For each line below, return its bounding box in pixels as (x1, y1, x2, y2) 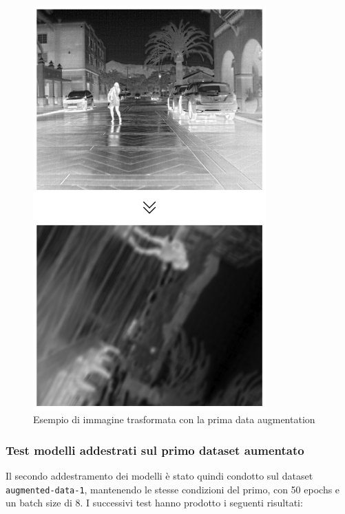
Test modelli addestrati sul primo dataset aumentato (6, 441, 304, 458)
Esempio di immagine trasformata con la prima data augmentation (33, 412, 315, 427)
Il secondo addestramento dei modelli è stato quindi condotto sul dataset (6, 469, 313, 483)
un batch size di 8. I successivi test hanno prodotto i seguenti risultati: (6, 495, 303, 510)
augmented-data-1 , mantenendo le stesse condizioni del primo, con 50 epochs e (6, 482, 340, 496)
